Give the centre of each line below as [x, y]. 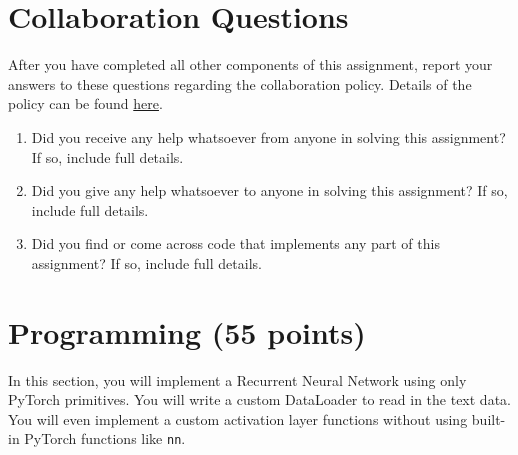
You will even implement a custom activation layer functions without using [238, 418]
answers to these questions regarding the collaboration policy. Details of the [240, 83]
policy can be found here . [85, 103]
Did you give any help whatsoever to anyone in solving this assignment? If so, [269, 190]
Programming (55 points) [187, 331]
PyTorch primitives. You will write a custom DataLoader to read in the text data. [259, 399]
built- [488, 418]
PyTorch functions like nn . [105, 438]
